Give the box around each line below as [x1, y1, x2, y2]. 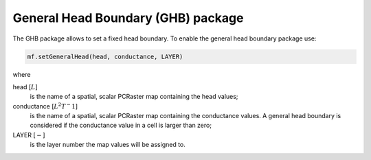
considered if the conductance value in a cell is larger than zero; [30, 121, 212, 130]
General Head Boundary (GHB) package [12, 10, 244, 25]
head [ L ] [12, 82, 38, 91]
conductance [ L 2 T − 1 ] [12, 102, 78, 110]
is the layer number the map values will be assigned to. [30, 141, 185, 149]
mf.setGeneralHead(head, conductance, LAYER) [27, 52, 183, 60]
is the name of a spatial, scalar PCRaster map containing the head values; [30, 93, 238, 101]
